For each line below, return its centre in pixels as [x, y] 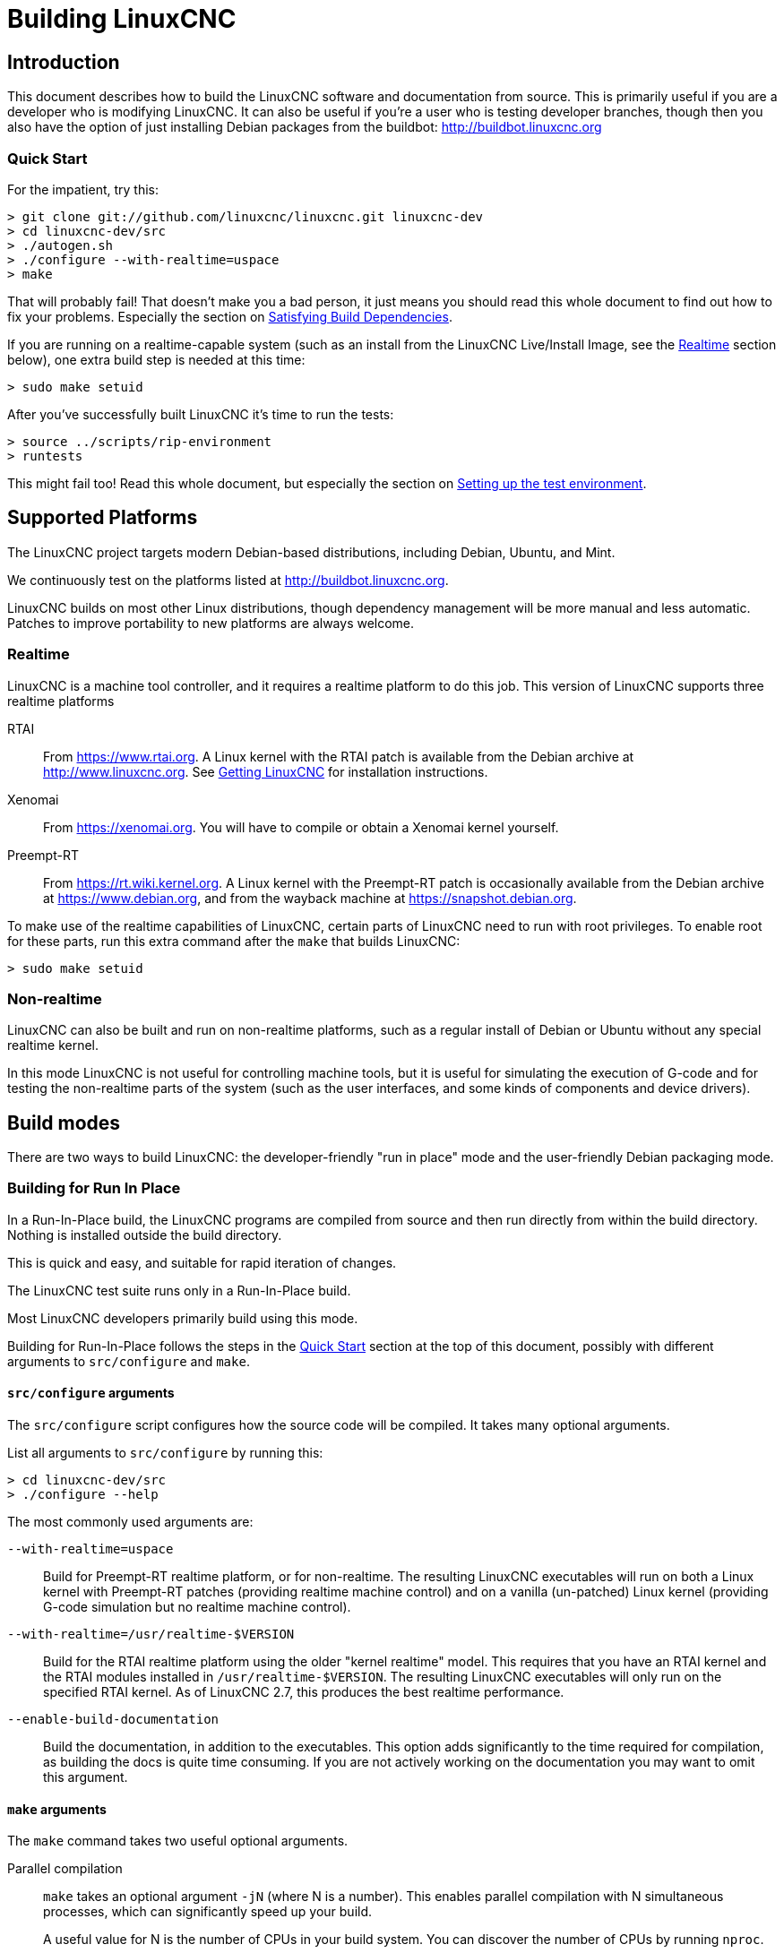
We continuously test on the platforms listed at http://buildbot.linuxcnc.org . [228, 580]
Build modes [64, 1123]
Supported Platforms [103, 518]
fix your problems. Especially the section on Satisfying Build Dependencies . [230, 316]
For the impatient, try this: [83, 189]
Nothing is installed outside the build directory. [145, 1235]
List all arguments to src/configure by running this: [165, 1453]
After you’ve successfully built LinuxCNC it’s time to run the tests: [201, 414]
